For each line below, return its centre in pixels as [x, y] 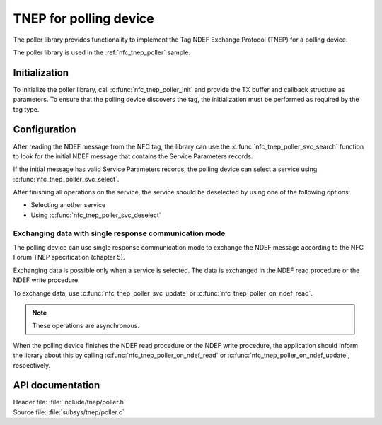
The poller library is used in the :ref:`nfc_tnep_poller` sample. [102, 52]
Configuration [45, 130]
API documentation [57, 385]
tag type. [26, 109]
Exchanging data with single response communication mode [119, 233]
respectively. [32, 365]
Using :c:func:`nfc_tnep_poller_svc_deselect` [96, 215]
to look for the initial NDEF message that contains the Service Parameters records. [133, 156]
